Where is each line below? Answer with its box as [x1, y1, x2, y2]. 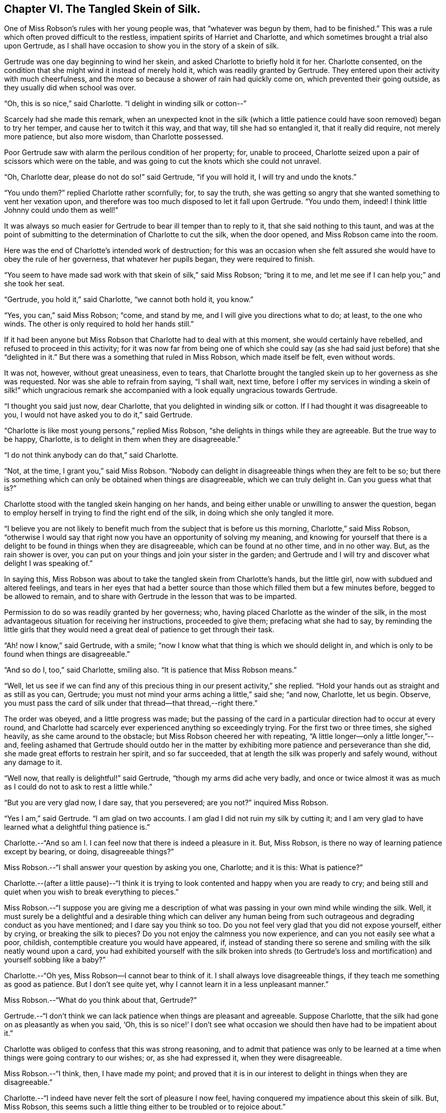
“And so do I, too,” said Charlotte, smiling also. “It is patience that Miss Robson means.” [4, 665, 297, 675]
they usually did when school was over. [4, 83, 136, 92]
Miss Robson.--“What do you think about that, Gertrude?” [4, 996, 197, 1005]
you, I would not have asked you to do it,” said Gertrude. [4, 410, 193, 419]
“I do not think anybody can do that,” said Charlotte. [4, 451, 179, 460]
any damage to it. [4, 758, 62, 767]
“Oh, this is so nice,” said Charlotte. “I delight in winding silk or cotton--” [4, 99, 247, 108]
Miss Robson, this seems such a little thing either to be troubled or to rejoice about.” [4, 1102, 286, 1111]
